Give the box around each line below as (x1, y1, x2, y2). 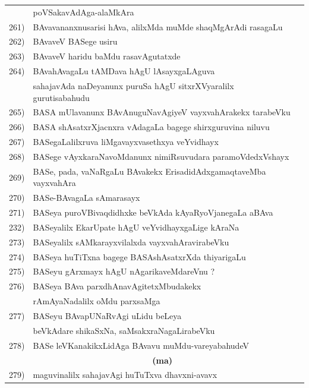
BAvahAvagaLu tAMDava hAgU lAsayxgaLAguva (33, 65, 215, 77)
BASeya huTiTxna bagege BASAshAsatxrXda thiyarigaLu (33, 250, 246, 263)
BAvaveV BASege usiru (33, 35, 118, 48)
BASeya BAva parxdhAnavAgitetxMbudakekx (33, 280, 201, 292)
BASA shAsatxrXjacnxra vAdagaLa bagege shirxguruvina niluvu (33, 121, 270, 133)
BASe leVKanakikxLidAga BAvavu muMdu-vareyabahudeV (33, 339, 249, 351)
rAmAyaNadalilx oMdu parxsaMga (33, 295, 160, 307)
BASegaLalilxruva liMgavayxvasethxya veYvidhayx (33, 135, 219, 148)
